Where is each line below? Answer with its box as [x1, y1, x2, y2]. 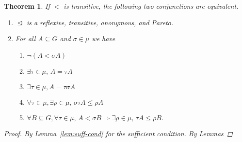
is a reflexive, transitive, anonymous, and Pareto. [26, 17, 173, 27]
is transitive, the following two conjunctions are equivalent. [64, 1, 239, 11]
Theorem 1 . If [4, 1, 50, 11]
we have [92, 33, 115, 44]
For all [15, 33, 36, 44]
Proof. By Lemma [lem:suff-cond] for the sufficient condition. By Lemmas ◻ [4, 128, 233, 139]
